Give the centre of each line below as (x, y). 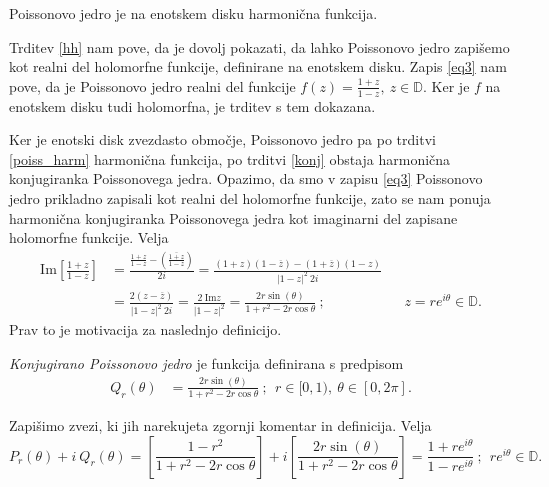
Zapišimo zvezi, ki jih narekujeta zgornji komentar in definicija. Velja (220, 425)
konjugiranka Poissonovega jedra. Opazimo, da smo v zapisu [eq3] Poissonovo (246, 178)
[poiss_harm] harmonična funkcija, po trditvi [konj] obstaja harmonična (230, 158)
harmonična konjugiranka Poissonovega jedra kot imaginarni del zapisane (233, 217)
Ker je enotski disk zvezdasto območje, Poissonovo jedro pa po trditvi (222, 139)
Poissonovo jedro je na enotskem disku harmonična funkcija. (193, 13)
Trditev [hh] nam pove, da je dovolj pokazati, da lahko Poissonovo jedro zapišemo (259, 46)
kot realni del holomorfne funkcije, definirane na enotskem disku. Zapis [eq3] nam (258, 66)
